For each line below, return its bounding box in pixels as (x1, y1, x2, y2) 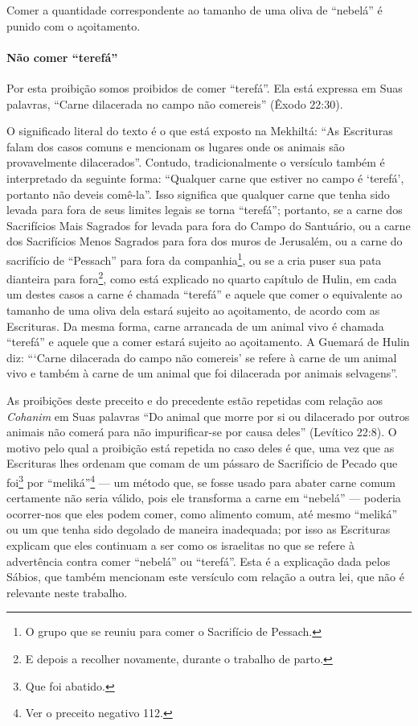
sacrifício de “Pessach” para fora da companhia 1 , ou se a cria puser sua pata (6, 249, 382, 268)
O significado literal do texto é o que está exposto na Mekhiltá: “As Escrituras (6, 122, 393, 139)
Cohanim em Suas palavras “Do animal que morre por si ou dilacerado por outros (6, 407, 410, 424)
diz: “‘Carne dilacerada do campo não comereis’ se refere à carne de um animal (6, 349, 397, 365)
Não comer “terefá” (6, 48, 118, 65)
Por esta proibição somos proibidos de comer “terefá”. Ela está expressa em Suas (6, 79, 403, 96)
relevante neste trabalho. (6, 584, 128, 600)
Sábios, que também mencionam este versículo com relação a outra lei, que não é (6, 568, 404, 585)
